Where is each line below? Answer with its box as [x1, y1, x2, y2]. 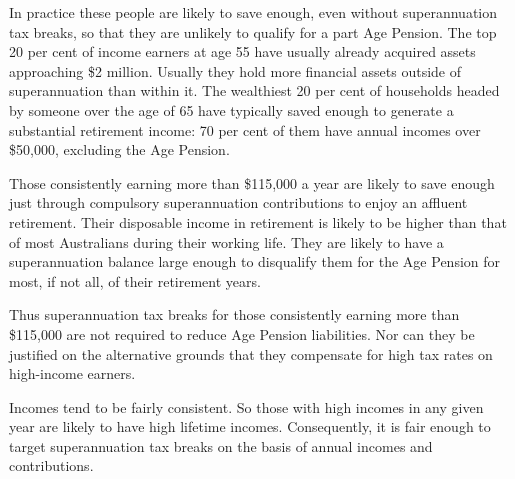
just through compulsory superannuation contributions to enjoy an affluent [9, 192, 468, 213]
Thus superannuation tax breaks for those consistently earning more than [9, 304, 460, 325]
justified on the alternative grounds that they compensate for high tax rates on [9, 343, 493, 364]
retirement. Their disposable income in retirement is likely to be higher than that [9, 211, 507, 232]
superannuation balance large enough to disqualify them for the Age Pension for [9, 251, 501, 272]
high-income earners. [9, 363, 136, 384]
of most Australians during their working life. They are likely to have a [9, 231, 444, 252]
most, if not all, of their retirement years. [9, 270, 261, 291]
